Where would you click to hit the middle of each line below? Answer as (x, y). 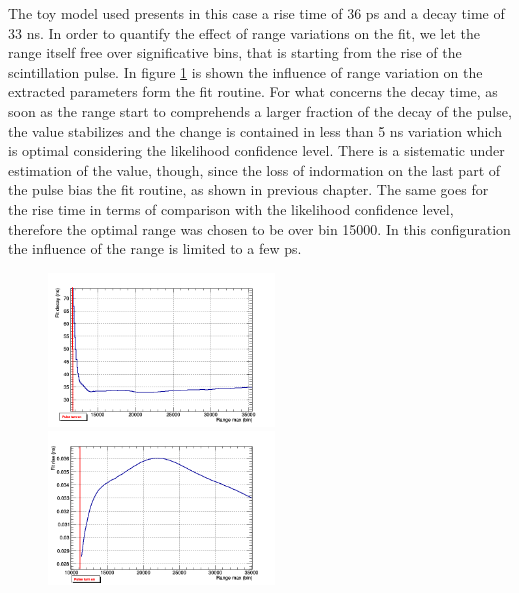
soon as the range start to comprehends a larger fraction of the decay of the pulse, (260, 110)
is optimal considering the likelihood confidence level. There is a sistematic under (256, 150)
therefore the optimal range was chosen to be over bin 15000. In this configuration (259, 228)
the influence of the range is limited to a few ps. (155, 248)
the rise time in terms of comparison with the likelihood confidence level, (231, 208)
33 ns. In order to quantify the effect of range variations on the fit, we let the (244, 32)
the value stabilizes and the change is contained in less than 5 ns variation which (255, 130)
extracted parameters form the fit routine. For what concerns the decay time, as (253, 91)
